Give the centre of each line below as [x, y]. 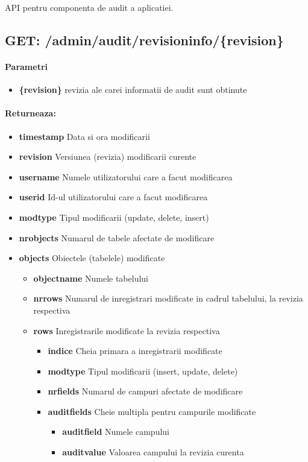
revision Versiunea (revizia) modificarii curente [108, 157]
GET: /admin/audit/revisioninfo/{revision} [144, 40]
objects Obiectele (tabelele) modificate [92, 258]
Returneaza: [30, 113]
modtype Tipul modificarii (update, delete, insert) [114, 217]
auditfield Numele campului [116, 432]
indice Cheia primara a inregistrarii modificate [135, 351]
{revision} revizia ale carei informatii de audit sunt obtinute [133, 90]
